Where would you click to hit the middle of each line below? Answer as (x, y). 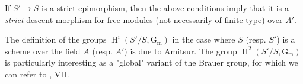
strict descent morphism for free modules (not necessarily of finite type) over (144, 19)
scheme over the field (43, 51)
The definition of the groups (56, 39)
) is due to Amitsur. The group (181, 51)
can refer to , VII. (37, 74)
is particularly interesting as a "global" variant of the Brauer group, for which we (151, 62)
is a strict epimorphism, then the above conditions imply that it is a (165, 8)
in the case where (204, 39)
